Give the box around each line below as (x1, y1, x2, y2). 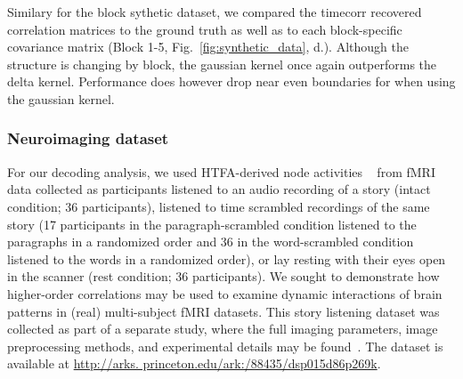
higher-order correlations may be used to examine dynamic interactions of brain (7, 284, 443, 302)
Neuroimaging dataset (7, 127, 169, 149)
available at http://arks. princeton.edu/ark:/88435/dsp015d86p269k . (7, 354, 381, 373)
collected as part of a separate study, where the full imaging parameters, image (7, 319, 438, 338)
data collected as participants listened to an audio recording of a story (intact (7, 180, 431, 198)
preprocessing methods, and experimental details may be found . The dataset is (7, 336, 443, 355)
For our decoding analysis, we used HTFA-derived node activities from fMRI (7, 162, 435, 181)
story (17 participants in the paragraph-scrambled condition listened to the (7, 214, 417, 233)
